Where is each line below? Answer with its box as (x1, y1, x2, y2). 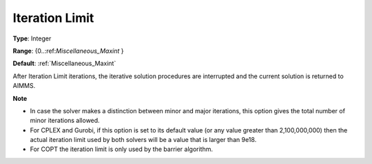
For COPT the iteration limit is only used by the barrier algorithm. (30, 145, 214, 154)
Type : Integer (12, 34, 52, 43)
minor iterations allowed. (30, 117, 100, 125)
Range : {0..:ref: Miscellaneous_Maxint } (12, 47, 124, 55)
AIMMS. (12, 82, 36, 90)
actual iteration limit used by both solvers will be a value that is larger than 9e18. (30, 136, 257, 144)
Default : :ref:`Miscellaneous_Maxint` (12, 59, 116, 68)
